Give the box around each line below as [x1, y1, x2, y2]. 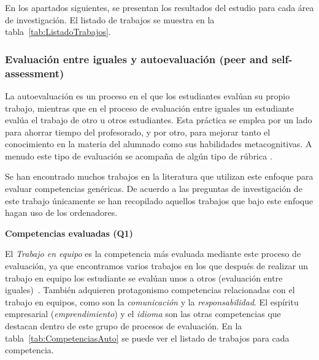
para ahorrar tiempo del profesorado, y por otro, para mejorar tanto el [5, 125, 271, 138]
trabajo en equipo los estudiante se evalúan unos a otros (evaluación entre [5, 271, 283, 284]
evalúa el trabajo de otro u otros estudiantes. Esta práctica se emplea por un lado [5, 113, 312, 126]
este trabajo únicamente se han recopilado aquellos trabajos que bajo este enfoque [5, 194, 313, 207]
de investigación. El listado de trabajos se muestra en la [5, 13, 215, 26]
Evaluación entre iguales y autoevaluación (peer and [5, 51, 268, 66]
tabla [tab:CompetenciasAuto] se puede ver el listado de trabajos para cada [5, 331, 290, 344]
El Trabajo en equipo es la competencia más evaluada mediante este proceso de [5, 247, 301, 260]
